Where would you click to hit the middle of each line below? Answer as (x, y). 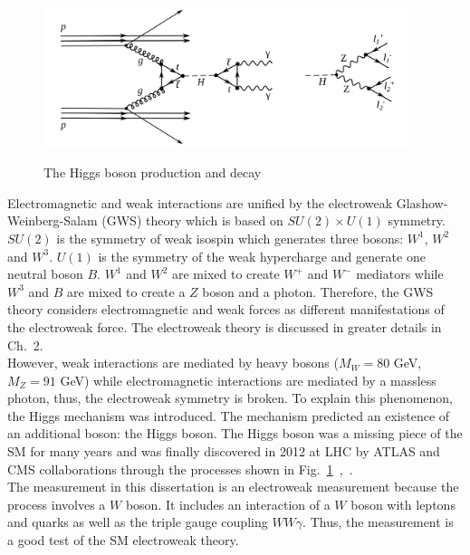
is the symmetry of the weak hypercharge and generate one (262, 256)
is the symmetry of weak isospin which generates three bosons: (230, 238)
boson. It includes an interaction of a (228, 504)
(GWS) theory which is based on (192, 220)
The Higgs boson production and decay (153, 172)
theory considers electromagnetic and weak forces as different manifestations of (226, 309)
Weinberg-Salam (53, 220)
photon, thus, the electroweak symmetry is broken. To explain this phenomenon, (230, 398)
